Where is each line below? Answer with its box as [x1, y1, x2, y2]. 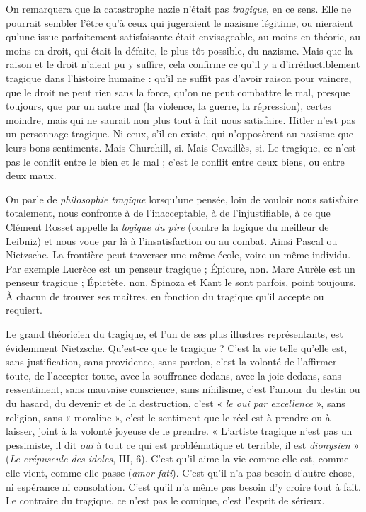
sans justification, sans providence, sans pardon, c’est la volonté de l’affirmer [6, 354, 337, 369]
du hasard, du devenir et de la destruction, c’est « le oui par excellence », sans [6, 396, 345, 411]
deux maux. [6, 168, 57, 183]
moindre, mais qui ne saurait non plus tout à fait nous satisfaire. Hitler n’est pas [6, 112, 355, 127]
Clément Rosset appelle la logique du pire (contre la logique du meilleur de [6, 219, 329, 234]
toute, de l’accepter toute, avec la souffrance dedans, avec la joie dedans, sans [6, 368, 342, 382]
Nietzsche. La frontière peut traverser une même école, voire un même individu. [6, 247, 351, 262]
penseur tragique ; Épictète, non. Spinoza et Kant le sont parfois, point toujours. [6, 275, 356, 290]
